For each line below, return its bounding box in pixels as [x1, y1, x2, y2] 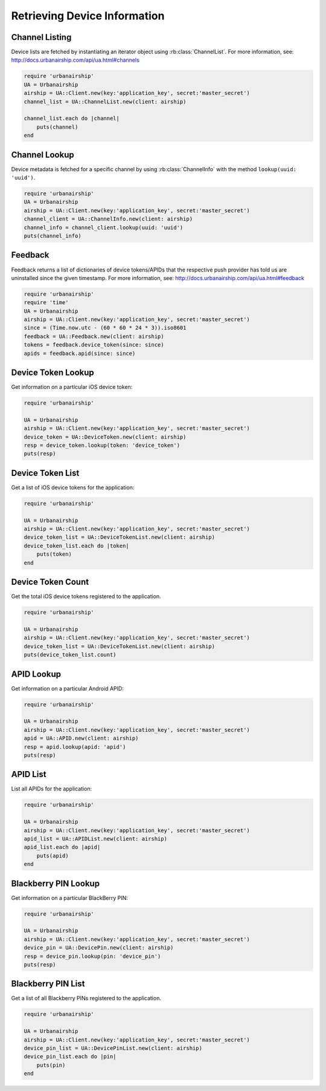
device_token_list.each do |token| [24, 542, 129, 549]
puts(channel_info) [24, 233, 81, 239]
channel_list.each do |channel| [24, 115, 120, 122]
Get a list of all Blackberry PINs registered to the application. [11, 995, 161, 1002]
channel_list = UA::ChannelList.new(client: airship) [24, 98, 187, 105]
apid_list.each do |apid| [24, 844, 101, 851]
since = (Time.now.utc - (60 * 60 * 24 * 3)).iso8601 [24, 324, 187, 331]
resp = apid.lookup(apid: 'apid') [24, 743, 126, 750]
